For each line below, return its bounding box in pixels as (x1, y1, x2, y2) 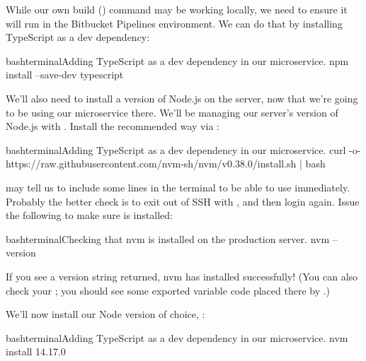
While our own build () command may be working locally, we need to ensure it (6, 2, 348, 16)
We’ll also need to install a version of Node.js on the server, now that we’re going (6, 90, 358, 105)
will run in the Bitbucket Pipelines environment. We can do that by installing (6, 16, 343, 30)
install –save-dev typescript (6, 67, 124, 82)
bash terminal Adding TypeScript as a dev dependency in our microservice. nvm (6, 330, 348, 345)
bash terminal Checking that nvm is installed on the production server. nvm (6, 231, 330, 246)
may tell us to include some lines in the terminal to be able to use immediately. (6, 179, 350, 194)
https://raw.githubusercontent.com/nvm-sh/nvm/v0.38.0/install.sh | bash (6, 156, 326, 171)
